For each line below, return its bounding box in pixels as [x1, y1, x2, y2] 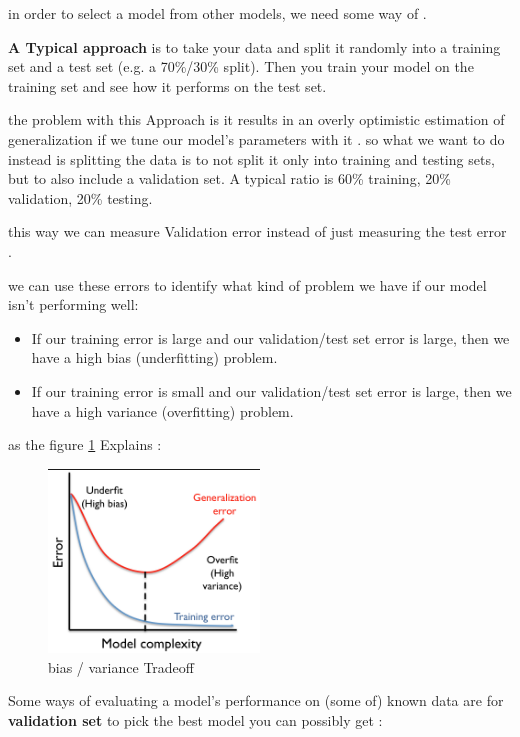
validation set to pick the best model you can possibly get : [8, 709, 383, 730]
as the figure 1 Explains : [8, 434, 162, 455]
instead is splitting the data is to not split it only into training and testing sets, [8, 148, 495, 169]
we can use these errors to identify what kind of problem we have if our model [8, 274, 487, 295]
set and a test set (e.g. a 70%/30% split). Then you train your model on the [8, 56, 474, 77]
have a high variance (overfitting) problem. [31, 400, 294, 421]
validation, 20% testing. [8, 187, 153, 208]
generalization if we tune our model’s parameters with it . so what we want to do [8, 128, 505, 149]
